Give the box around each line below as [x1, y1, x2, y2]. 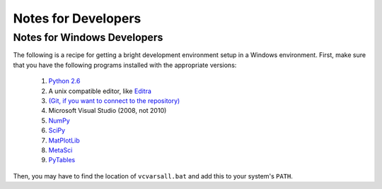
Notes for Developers [13, 11, 141, 26]
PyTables [48, 156, 76, 164]
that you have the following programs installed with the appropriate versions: [13, 61, 237, 69]
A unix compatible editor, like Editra [48, 87, 152, 95]
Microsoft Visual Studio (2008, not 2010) [48, 106, 167, 115]
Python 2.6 [48, 77, 81, 85]
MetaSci [48, 145, 73, 154]
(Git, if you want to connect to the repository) [48, 96, 180, 105]
